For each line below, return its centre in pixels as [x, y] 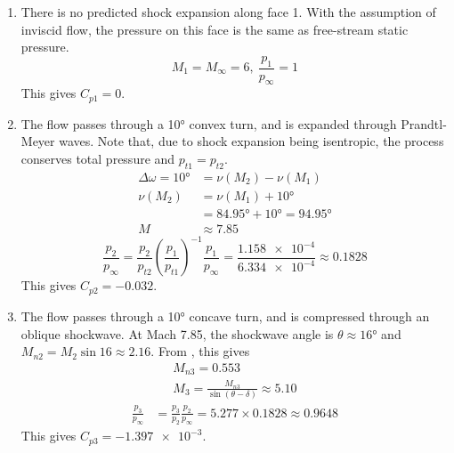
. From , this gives [200, 351]
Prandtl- [424, 123]
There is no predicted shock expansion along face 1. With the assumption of [228, 12]
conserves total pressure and [98, 159]
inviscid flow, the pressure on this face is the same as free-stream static [215, 29]
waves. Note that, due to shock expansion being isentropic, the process [251, 141]
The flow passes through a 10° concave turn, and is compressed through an [225, 315]
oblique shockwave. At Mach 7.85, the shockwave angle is [177, 333]
